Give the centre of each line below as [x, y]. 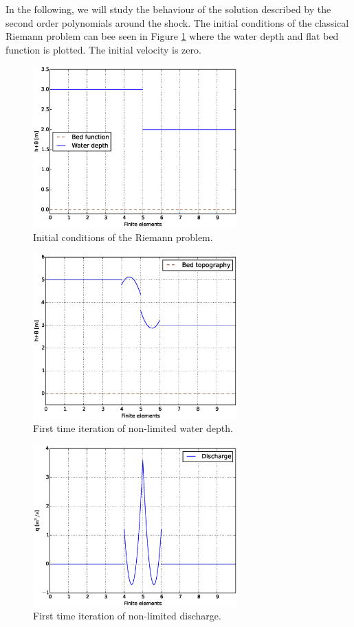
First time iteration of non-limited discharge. [127, 616]
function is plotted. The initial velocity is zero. [103, 49]
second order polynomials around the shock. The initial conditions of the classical [177, 22]
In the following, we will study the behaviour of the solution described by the [168, 9]
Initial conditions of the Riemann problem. [123, 237]
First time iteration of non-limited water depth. [133, 428]
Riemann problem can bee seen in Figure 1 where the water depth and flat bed [172, 36]
